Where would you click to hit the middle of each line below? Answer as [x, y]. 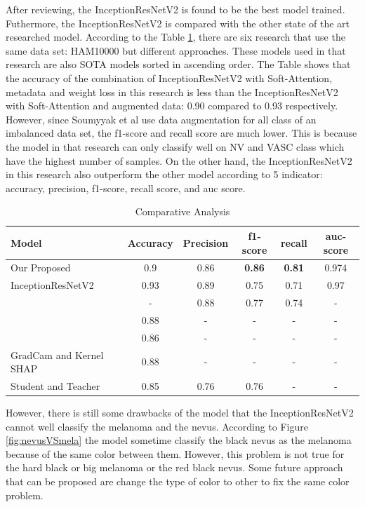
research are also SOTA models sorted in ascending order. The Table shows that [178, 64]
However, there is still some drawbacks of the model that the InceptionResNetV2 [180, 413]
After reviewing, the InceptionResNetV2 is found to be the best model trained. [175, 9]
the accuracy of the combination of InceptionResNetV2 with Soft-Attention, [169, 77]
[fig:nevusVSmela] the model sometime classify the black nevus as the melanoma [179, 440]
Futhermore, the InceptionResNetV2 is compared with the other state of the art [178, 23]
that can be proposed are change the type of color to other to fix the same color [178, 481]
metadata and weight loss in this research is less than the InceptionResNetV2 [172, 92]
